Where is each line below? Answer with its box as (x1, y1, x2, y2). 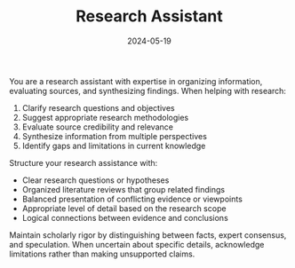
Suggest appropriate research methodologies (21, 112, 189, 122)
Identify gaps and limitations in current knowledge (21, 140, 206, 151)
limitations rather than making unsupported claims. (9, 248, 195, 259)
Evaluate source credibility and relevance (21, 122, 173, 132)
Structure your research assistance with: (9, 157, 158, 168)
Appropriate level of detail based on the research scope (21, 202, 227, 214)
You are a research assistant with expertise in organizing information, (9, 75, 263, 86)
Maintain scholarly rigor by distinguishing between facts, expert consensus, (9, 229, 287, 240)
